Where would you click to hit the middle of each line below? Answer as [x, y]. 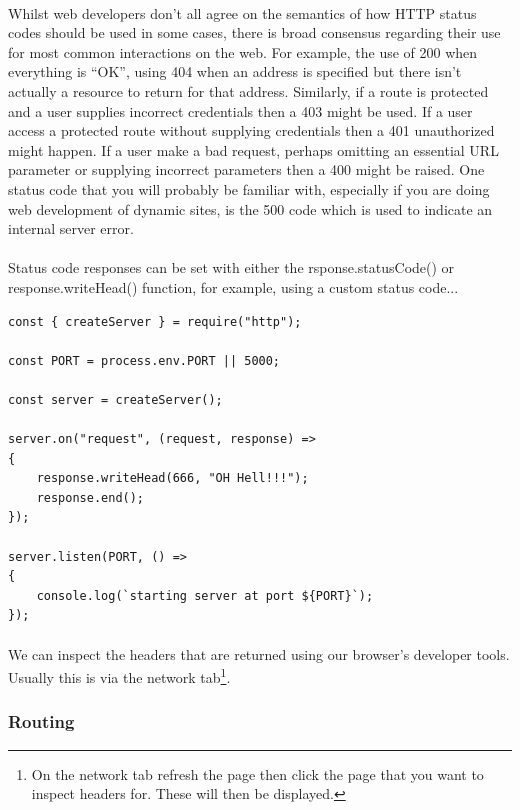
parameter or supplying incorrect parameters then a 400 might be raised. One [246, 169]
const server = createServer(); [115, 399]
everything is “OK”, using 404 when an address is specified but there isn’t [235, 71]
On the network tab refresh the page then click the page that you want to [257, 773]
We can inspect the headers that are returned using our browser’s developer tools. [259, 653]
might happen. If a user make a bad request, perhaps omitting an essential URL [253, 149]
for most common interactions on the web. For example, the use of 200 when [243, 51]
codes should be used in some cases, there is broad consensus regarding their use [254, 32]
